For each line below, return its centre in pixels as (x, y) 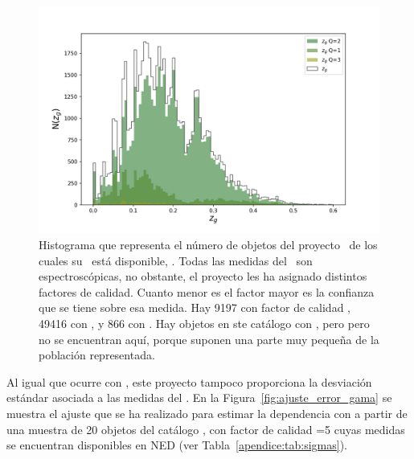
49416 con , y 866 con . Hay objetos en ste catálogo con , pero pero (204, 323)
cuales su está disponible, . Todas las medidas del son (176, 260)
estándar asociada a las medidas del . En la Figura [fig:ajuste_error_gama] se (199, 398)
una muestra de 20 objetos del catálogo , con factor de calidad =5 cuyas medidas (206, 429)
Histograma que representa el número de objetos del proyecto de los (208, 244)
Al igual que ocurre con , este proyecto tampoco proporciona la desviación (189, 381)
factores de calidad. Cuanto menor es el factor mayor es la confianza (207, 291)
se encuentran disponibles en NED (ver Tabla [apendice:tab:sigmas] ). (177, 445)
